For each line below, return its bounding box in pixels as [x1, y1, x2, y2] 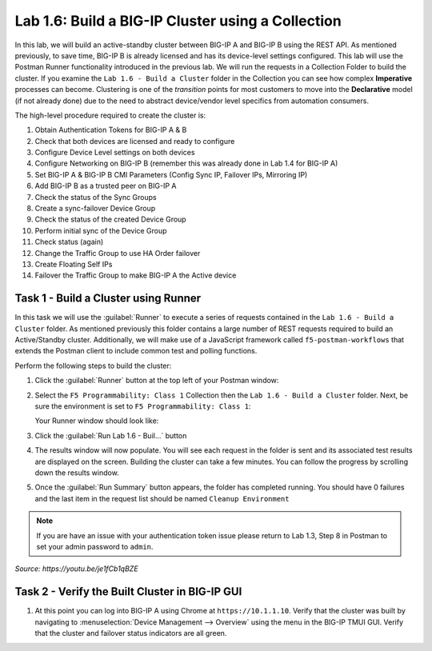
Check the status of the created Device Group [34, 214, 187, 224]
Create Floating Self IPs [34, 259, 113, 269]
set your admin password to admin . [36, 541, 154, 551]
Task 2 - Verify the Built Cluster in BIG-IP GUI [14, 585, 242, 599]
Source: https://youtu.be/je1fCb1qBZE [14, 564, 139, 573]
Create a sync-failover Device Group [34, 204, 156, 214]
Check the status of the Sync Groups [34, 192, 157, 202]
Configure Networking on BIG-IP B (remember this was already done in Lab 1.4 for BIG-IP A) [34, 158, 338, 168]
